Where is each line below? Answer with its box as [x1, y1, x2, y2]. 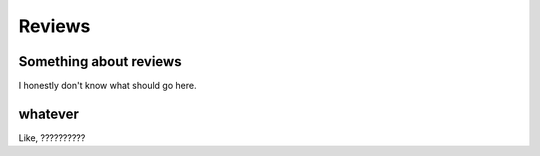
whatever [18, 105, 80, 122]
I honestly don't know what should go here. [18, 80, 197, 92]
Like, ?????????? [18, 131, 86, 144]
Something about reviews [18, 53, 182, 70]
